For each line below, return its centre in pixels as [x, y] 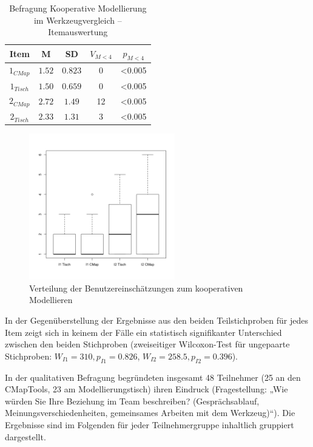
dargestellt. [25, 436]
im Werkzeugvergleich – [78, 20]
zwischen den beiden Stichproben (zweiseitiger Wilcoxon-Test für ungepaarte [147, 344]
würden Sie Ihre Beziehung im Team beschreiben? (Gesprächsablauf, [132, 401]
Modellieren [51, 300]
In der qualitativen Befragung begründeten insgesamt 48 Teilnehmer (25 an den [153, 377]
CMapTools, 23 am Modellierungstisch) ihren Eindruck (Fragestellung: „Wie [146, 389]
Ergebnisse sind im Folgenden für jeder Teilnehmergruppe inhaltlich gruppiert [150, 424]
